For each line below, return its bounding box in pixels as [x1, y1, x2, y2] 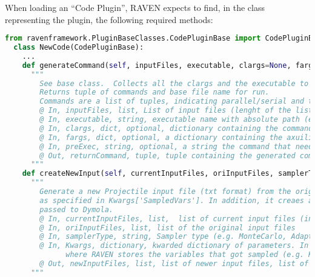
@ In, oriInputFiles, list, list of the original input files [39, 223, 296, 232]
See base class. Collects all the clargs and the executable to [39, 79, 309, 88]
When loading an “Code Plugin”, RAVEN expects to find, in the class [5, 1, 265, 13]
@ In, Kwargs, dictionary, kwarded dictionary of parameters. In [39, 241, 309, 250]
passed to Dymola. [39, 205, 113, 214]
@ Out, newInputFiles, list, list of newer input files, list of [39, 259, 309, 269]
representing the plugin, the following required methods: [5, 13, 213, 25]
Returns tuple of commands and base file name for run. [39, 88, 270, 97]
